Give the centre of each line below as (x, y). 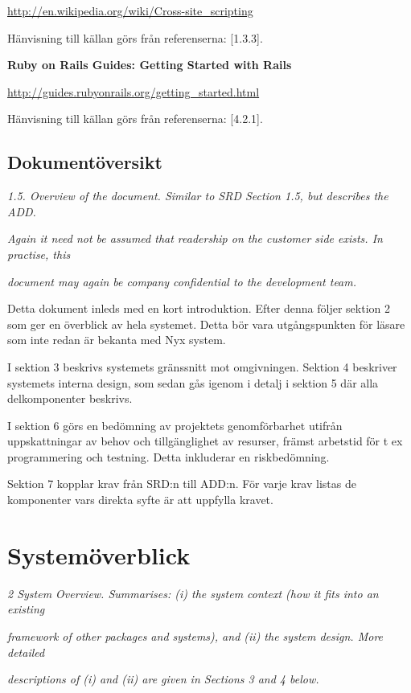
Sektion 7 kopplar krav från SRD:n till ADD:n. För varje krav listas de (182, 484)
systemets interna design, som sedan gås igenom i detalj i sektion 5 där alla (193, 382)
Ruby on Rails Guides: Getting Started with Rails (150, 65)
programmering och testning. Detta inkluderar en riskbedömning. (169, 456)
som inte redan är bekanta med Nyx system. (117, 340)
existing (26, 609)
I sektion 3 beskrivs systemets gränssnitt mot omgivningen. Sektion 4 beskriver (202, 366)
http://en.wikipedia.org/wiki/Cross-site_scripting (130, 10)
